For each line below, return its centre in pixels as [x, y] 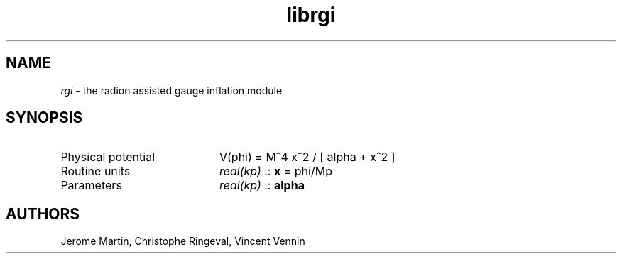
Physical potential [108, 157]
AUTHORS [43, 214]
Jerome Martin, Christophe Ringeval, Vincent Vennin [183, 241]
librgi [311, 15]
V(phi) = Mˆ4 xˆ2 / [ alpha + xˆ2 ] [307, 157]
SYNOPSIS [44, 118]
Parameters [91, 186]
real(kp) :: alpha [262, 186]
